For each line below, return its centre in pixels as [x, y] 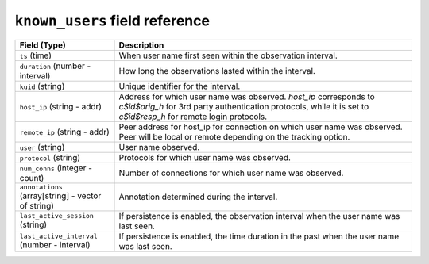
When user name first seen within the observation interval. [228, 55]
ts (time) [35, 55]
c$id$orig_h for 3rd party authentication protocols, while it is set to [244, 106]
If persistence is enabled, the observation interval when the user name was [259, 216]
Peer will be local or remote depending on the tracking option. [234, 136]
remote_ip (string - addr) [65, 132]
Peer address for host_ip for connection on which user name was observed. [261, 127]
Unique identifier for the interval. [180, 86]
